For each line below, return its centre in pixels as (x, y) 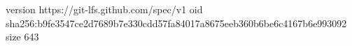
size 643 (22, 37)
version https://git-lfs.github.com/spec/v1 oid (104, 9)
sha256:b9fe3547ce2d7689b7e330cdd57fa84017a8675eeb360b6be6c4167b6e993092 (176, 23)
